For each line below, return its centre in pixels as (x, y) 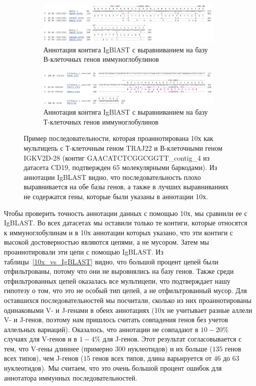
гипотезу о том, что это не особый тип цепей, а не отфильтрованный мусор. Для (126, 290)
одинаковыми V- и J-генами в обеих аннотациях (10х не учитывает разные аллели (128, 310)
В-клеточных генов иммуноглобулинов (101, 59)
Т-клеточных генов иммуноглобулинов (101, 121)
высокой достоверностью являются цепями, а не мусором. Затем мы (107, 242)
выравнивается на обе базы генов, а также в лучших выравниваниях (126, 187)
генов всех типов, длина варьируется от (152, 358)
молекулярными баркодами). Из (170, 167)
